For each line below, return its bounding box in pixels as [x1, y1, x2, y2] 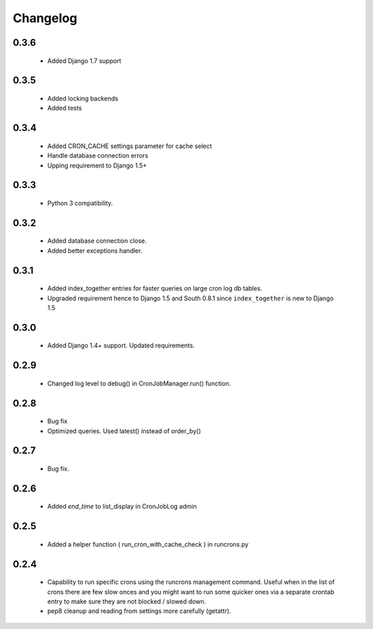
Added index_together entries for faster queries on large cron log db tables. [47, 284, 262, 293]
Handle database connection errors [47, 152, 149, 160]
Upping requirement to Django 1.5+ [47, 161, 148, 170]
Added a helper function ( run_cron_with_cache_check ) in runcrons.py [47, 540, 249, 548]
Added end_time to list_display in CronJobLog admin [47, 502, 197, 511]
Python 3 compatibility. [47, 199, 113, 207]
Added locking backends [47, 94, 119, 102]
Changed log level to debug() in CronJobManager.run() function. [47, 379, 231, 388]
